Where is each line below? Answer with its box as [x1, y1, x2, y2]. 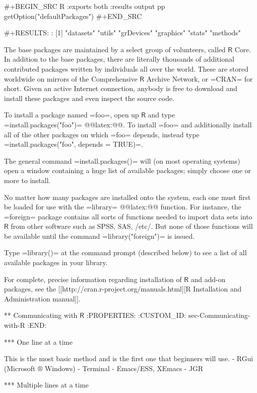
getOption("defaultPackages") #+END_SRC [4, 10, 142, 21]
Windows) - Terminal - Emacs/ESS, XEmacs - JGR [45, 363, 203, 373]
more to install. [4, 175, 51, 185]
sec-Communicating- [188, 310, 251, 320]
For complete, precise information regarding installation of [4, 274, 182, 284]
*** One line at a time [4, 336, 73, 347]
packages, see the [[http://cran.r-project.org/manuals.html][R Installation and [4, 284, 242, 294]
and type [148, 109, 175, 120]
